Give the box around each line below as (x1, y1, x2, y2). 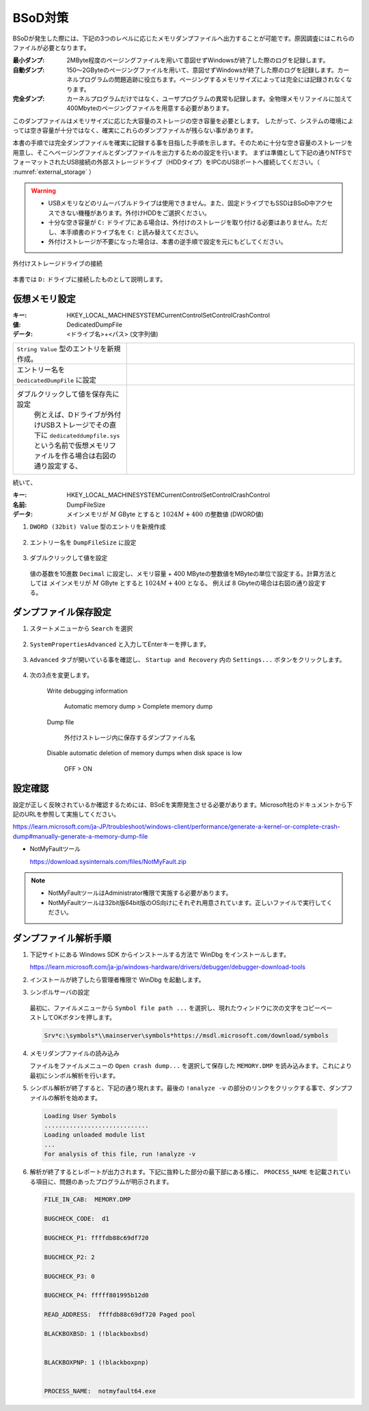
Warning (31, 187, 56, 195)
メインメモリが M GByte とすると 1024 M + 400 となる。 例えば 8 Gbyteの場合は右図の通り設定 (49, 579, 320, 587)
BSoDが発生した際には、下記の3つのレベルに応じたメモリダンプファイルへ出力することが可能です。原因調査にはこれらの (12, 34, 355, 42)
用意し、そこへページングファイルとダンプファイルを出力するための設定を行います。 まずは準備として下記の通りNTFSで (12, 148, 353, 157)
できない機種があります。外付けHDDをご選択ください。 (53, 209, 211, 217)
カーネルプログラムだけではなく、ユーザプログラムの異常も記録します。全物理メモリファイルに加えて (66, 94, 353, 103)
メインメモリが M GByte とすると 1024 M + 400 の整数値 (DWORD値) (66, 510, 264, 518)
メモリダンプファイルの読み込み (29, 1050, 120, 1058)
